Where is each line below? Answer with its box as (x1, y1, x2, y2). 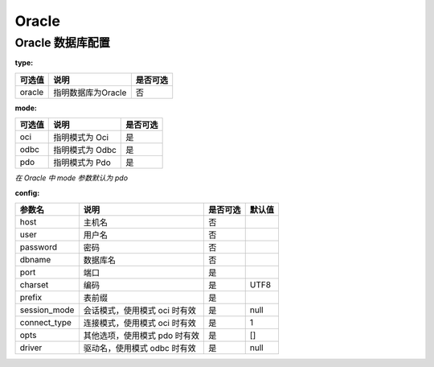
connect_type (19, 316, 72, 328)
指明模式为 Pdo (53, 157, 112, 168)
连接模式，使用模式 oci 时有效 (83, 317, 196, 328)
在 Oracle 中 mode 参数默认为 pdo (14, 173, 129, 183)
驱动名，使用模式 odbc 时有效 (83, 342, 196, 353)
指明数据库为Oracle (53, 87, 127, 98)
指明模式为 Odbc (53, 145, 117, 156)
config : (14, 188, 40, 197)
